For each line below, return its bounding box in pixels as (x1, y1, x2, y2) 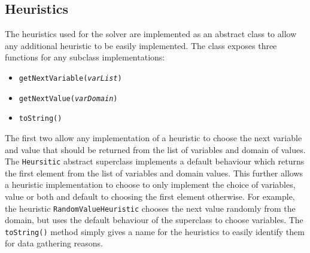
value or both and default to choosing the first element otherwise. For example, (5, 190, 295, 202)
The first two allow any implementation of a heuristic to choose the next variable (5, 131, 302, 144)
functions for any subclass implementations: (5, 51, 165, 63)
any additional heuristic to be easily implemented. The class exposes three (5, 39, 277, 51)
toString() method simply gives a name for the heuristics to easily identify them (5, 225, 305, 237)
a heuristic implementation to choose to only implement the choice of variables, (5, 178, 296, 191)
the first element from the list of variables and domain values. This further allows (5, 166, 303, 179)
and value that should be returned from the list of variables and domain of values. (5, 143, 306, 156)
